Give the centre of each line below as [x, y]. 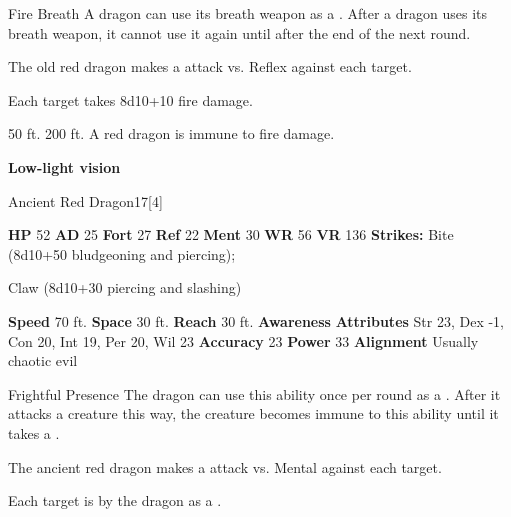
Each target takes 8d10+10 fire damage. [130, 99]
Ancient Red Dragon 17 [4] [85, 200]
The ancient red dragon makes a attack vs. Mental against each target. [225, 466]
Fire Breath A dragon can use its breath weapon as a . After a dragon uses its [247, 13]
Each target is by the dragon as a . [115, 500]
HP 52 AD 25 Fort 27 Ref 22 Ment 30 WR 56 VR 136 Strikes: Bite [231, 234]
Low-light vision [64, 166]
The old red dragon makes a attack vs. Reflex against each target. [210, 66]
